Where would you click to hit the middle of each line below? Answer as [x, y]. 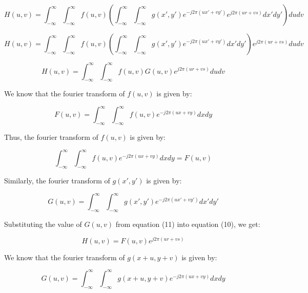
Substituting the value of [43, 224]
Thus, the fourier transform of [51, 137]
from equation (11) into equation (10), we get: [188, 224]
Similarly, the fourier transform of [57, 181]
